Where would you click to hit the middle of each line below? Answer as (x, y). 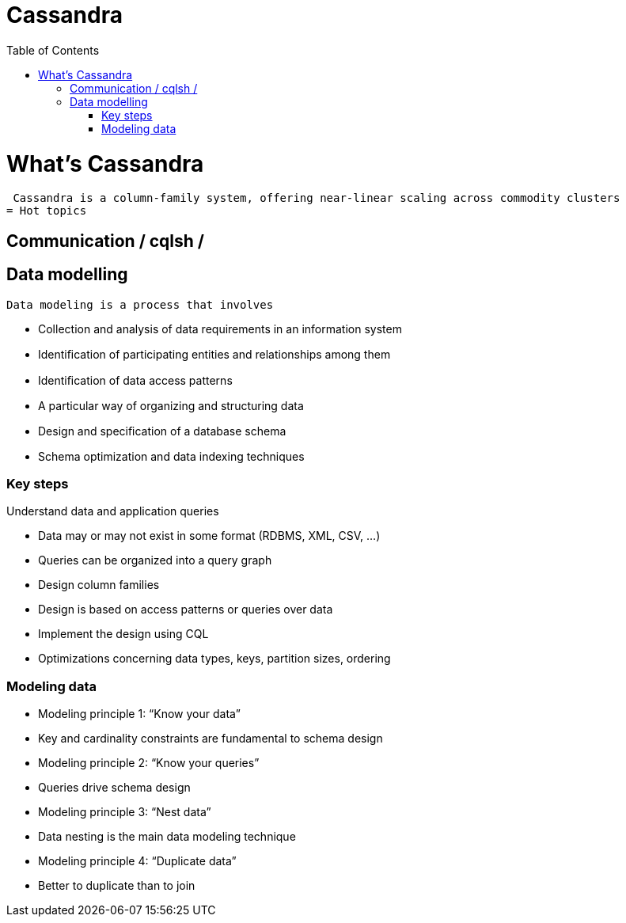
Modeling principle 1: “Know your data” (139, 714)
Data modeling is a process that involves (140, 304)
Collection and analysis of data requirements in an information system (220, 329)
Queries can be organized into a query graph (155, 560)
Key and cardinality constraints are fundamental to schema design (211, 739)
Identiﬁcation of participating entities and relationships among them (214, 354)
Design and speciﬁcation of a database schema (162, 431)
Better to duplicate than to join (117, 886)
